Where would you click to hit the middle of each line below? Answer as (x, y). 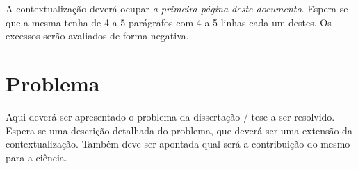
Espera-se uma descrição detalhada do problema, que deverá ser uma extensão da (179, 130)
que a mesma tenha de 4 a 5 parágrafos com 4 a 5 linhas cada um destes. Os (169, 22)
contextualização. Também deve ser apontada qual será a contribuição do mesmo (178, 144)
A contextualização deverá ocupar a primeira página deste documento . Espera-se (177, 8)
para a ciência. (36, 157)
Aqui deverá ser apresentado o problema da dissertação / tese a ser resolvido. (170, 116)
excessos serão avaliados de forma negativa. (97, 36)
